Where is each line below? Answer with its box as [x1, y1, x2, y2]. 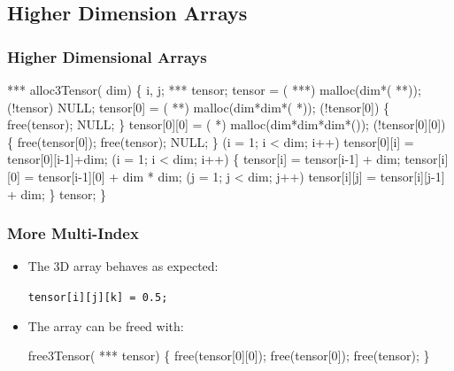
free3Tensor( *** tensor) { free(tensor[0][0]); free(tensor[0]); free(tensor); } [27, 346, 430, 365]
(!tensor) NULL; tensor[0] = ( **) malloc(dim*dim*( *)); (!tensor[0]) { [7, 97, 390, 116]
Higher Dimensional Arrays [7, 45, 207, 67]
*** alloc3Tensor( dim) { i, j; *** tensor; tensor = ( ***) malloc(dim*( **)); [7, 81, 421, 98]
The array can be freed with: [27, 316, 184, 335]
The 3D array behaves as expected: [27, 257, 219, 275]
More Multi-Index [7, 222, 139, 244]
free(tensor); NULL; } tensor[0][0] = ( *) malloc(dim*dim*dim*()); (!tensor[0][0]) [7, 115, 446, 134]
